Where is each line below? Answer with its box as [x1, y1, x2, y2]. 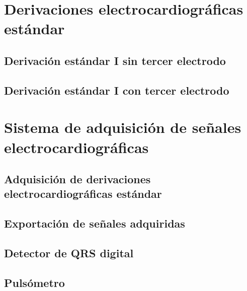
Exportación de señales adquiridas [4, 215, 185, 231]
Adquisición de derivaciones [4, 171, 151, 187]
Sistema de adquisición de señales [4, 117, 241, 137]
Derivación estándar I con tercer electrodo [4, 82, 229, 98]
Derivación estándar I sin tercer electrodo [4, 52, 226, 68]
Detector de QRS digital [4, 245, 134, 261]
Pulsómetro [4, 274, 65, 290]
